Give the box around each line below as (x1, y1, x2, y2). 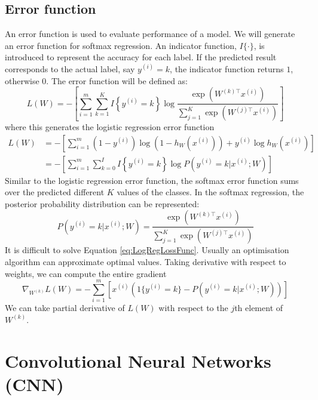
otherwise (5, 74, 39, 87)
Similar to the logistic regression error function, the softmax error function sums (5, 174, 299, 186)
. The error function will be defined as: (46, 74, 188, 87)
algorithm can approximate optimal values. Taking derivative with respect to (5, 255, 286, 267)
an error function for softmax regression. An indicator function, (5, 39, 237, 51)
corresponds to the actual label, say (5, 62, 135, 75)
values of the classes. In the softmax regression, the (117, 186, 304, 198)
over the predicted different (5, 186, 105, 198)
